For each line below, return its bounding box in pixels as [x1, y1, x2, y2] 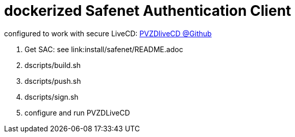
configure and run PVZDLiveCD [24, 108, 130, 117]
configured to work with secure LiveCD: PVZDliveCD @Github [4, 29, 212, 38]
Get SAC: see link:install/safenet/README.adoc [24, 44, 183, 54]
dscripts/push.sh [24, 76, 81, 85]
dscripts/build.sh [24, 60, 81, 70]
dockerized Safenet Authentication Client [4, 2, 291, 19]
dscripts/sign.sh [24, 92, 79, 101]
